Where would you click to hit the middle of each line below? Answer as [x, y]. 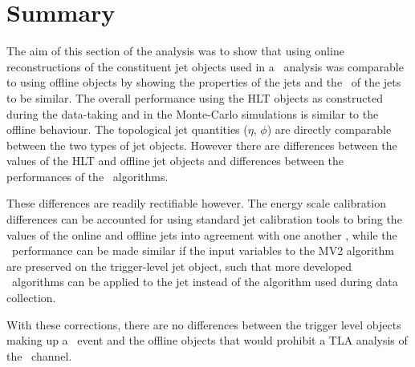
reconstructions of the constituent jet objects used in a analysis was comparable [205, 66]
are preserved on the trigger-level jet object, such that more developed [179, 266]
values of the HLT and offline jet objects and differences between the [175, 161]
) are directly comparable [329, 129]
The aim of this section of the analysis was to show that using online [175, 51]
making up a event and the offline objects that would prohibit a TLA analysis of [207, 340]
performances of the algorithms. [87, 176]
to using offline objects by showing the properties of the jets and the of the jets [204, 82]
